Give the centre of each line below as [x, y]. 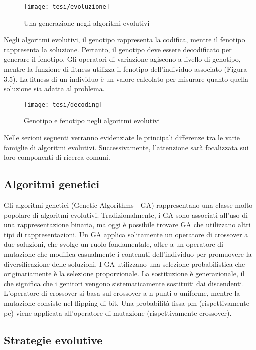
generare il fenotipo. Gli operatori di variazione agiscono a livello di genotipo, [122, 59]
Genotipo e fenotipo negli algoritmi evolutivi [92, 121]
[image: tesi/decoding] [63, 105]
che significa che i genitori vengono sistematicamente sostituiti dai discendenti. [124, 283]
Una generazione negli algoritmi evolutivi [87, 23]
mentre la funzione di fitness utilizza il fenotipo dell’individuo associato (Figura [126, 69]
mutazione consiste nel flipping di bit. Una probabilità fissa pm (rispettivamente [127, 302]
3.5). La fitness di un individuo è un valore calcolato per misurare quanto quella [126, 79]
